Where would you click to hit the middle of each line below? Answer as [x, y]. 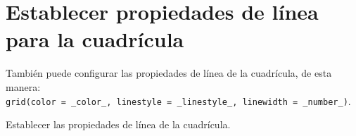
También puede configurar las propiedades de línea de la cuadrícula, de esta [169, 73]
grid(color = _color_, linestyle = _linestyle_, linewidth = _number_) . [178, 100]
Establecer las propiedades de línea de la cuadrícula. [118, 124]
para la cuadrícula [95, 39]
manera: [23, 86]
